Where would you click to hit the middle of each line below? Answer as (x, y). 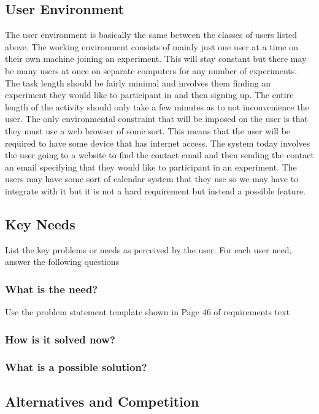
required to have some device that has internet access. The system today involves (158, 143)
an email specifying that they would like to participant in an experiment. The (151, 167)
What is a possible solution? (76, 367)
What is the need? (52, 289)
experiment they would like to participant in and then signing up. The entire (149, 95)
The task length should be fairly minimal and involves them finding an (138, 82)
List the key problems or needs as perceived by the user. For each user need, (148, 249)
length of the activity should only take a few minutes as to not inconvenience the (157, 106)
